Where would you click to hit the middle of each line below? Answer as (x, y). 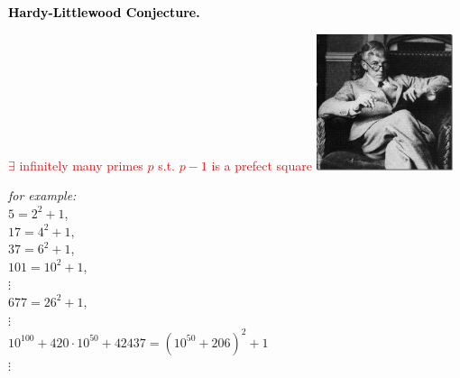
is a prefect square (262, 165)
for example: (42, 195)
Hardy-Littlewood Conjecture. (104, 12)
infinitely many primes (81, 165)
